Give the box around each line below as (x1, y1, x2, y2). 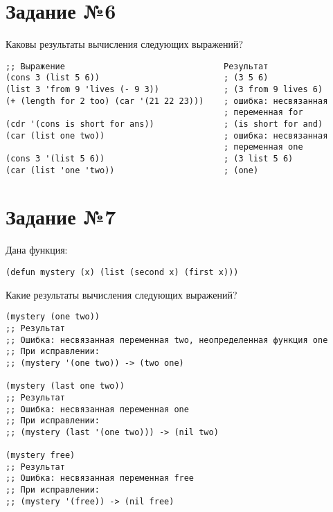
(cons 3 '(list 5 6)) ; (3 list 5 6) (6, 153, 294, 164)
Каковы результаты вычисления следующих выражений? (6, 37, 244, 51)
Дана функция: (6, 242, 68, 257)
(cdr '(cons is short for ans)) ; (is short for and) (6, 119, 323, 129)
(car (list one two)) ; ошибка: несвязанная (6, 130, 328, 141)
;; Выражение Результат (6, 61, 269, 71)
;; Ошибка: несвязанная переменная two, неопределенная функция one (6, 335, 328, 345)
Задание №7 (6, 202, 116, 231)
